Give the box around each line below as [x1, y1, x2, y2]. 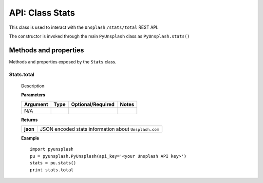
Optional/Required [71, 101, 114, 107]
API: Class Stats [9, 7, 75, 18]
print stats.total [30, 167, 74, 173]
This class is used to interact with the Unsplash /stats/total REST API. [9, 24, 159, 30]
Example [21, 135, 39, 141]
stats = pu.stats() [30, 160, 76, 166]
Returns [21, 117, 38, 122]
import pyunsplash [30, 146, 74, 152]
